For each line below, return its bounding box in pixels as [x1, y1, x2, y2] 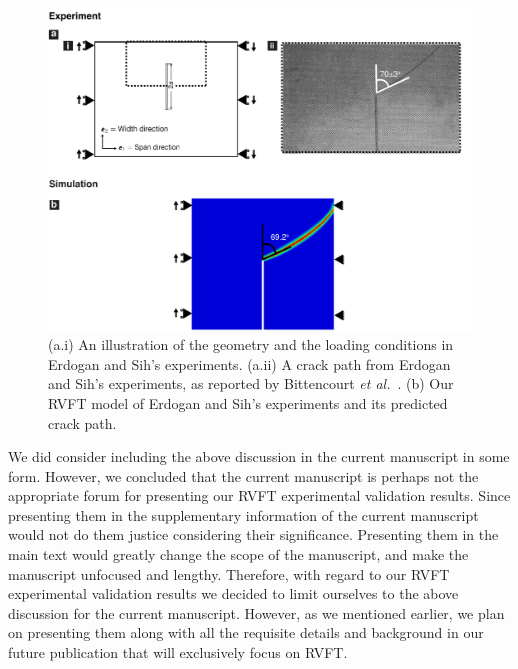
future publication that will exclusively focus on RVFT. [8, 642, 348, 663]
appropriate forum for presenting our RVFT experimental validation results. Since [8, 485, 511, 506]
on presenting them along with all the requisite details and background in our [8, 622, 484, 643]
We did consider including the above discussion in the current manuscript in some [8, 446, 510, 467]
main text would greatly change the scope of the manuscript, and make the [8, 544, 469, 565]
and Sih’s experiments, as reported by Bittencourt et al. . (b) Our [48, 373, 454, 394]
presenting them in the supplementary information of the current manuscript [8, 504, 479, 525]
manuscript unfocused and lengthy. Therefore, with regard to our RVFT [8, 563, 450, 584]
